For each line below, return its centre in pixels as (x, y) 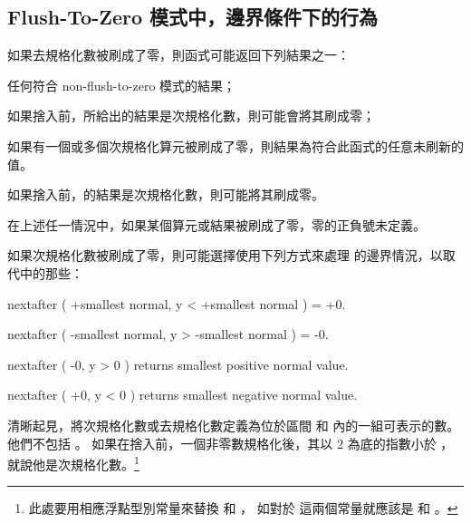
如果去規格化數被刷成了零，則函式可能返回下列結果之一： (178, 55)
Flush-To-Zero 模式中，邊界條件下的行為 (193, 17)
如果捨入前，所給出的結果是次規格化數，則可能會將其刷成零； (191, 116)
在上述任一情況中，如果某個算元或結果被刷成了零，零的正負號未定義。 (216, 224)
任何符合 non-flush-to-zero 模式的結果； (122, 85)
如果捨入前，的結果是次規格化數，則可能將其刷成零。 (166, 194)
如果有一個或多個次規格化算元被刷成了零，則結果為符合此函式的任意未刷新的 (235, 145)
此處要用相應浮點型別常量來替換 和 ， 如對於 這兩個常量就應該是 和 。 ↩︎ (243, 508)
